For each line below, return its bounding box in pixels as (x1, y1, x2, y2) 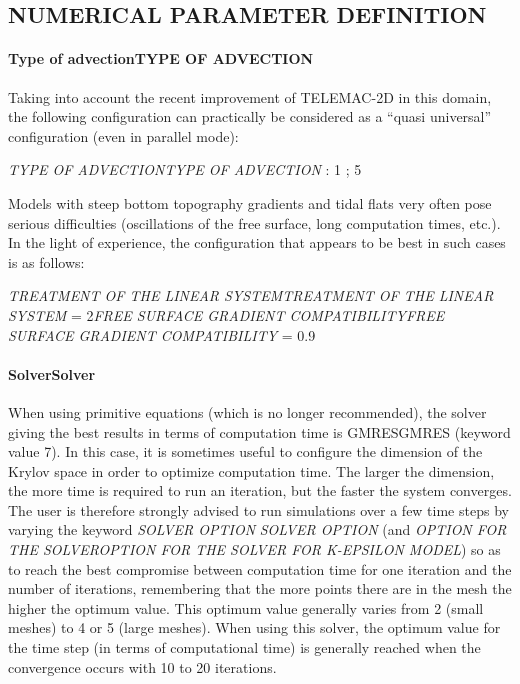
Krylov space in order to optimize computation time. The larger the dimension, (8, 460, 495, 481)
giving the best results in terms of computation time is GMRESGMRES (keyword (8, 421, 511, 442)
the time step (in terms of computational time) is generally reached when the (8, 637, 481, 658)
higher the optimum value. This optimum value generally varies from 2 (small (8, 597, 484, 618)
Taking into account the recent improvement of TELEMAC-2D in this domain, (8, 86, 492, 107)
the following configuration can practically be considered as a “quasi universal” (8, 106, 492, 127)
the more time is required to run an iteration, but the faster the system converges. (8, 480, 512, 501)
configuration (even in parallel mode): (8, 125, 239, 146)
